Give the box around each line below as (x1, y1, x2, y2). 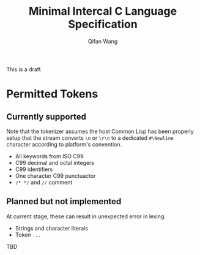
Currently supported (6, 112, 87, 122)
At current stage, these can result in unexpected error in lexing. (6, 213, 166, 220)
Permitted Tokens (6, 87, 98, 101)
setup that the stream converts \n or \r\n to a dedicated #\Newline (6, 134, 174, 142)
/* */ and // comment (15, 178, 73, 186)
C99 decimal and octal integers (15, 159, 95, 166)
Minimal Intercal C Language (28, 4, 177, 18)
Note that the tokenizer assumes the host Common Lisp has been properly (6, 128, 194, 135)
